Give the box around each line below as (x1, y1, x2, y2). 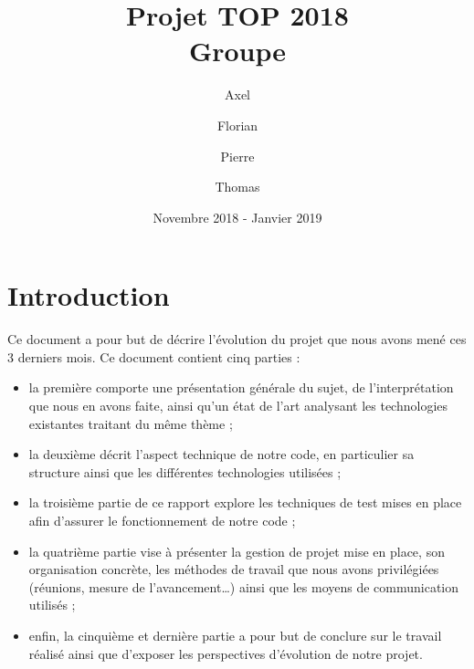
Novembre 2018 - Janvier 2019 (153, 207, 322, 226)
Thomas (215, 177, 260, 196)
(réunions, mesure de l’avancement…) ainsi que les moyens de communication (28, 577, 459, 596)
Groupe (188, 32, 287, 69)
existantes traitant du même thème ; (28, 413, 233, 433)
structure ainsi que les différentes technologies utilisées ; (28, 462, 342, 481)
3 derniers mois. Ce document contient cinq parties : (7, 347, 300, 366)
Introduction (7, 277, 170, 314)
